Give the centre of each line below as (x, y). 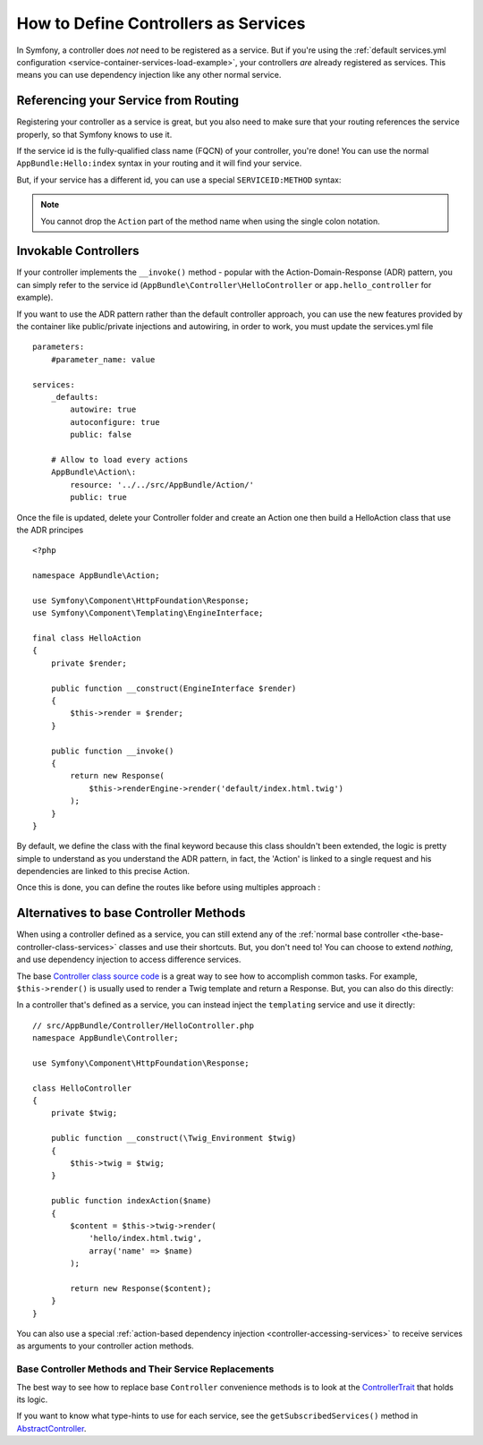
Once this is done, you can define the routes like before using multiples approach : (169, 888)
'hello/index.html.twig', (146, 1238)
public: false (101, 435)
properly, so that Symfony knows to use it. (94, 134)
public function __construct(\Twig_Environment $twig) (174, 1138)
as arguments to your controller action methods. (105, 1346)
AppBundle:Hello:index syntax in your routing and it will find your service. (159, 163)
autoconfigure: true (115, 422)
